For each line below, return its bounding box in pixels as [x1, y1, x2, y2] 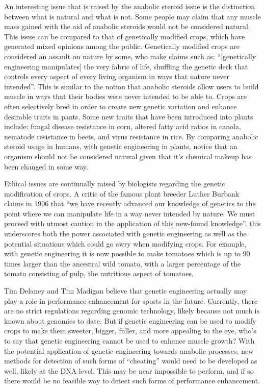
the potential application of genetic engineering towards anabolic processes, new [4, 345, 254, 356]
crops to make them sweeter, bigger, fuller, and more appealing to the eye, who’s [4, 325, 256, 336]
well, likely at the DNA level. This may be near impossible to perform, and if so [4, 365, 254, 376]
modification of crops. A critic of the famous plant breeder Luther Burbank [4, 188, 240, 199]
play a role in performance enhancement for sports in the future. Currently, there [4, 295, 258, 306]
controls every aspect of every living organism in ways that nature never [4, 71, 229, 82]
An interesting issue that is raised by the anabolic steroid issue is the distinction [4, 1, 255, 11]
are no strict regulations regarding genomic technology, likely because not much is [4, 305, 259, 316]
